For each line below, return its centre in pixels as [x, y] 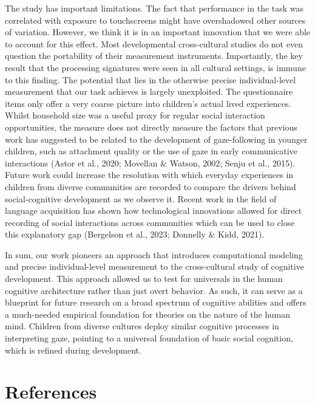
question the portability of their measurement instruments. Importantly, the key [154, 56]
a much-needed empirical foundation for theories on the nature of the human [148, 314]
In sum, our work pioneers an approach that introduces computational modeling [154, 254]
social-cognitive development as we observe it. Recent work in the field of [141, 198]
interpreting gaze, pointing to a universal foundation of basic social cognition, [149, 338]
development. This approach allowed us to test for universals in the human [144, 279]
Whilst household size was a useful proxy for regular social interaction [135, 115]
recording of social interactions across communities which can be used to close [150, 222]
